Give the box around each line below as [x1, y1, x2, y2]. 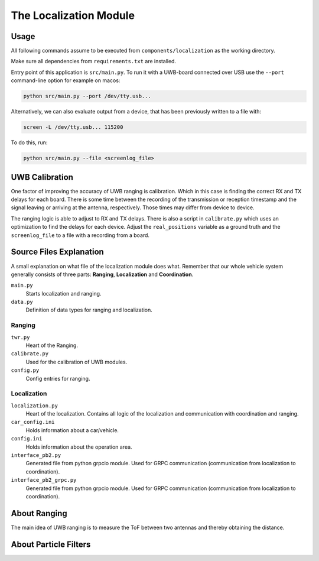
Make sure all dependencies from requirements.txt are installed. [11, 58, 177, 65]
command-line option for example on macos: [11, 77, 121, 84]
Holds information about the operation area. [25, 443, 132, 450]
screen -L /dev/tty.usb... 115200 [23, 124, 123, 131]
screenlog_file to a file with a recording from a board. [11, 231, 150, 239]
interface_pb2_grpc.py [11, 476, 77, 484]
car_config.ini [11, 419, 56, 426]
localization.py [11, 402, 58, 409]
